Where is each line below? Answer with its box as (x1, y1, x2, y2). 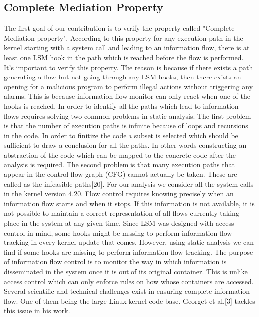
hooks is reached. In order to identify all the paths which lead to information (4, 100, 239, 111)
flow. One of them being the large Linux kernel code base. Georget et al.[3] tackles (4, 295, 255, 306)
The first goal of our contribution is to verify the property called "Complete (4, 23, 235, 33)
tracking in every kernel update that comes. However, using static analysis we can (4, 237, 254, 247)
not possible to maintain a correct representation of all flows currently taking (4, 208, 239, 218)
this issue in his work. (4, 305, 70, 316)
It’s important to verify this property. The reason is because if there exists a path (4, 62, 253, 72)
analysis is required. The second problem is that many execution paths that (4, 159, 235, 169)
